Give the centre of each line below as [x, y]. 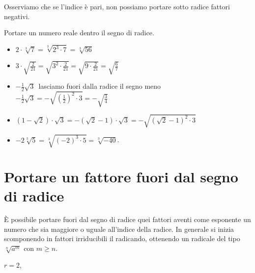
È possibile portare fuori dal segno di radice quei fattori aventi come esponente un [127, 219]
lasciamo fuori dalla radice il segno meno [100, 86]
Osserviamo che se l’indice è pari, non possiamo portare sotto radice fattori [117, 6]
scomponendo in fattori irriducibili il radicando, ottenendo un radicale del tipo [122, 238]
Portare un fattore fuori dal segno [121, 176]
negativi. [17, 16]
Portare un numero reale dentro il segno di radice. [79, 33]
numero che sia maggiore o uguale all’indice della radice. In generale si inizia [119, 229]
